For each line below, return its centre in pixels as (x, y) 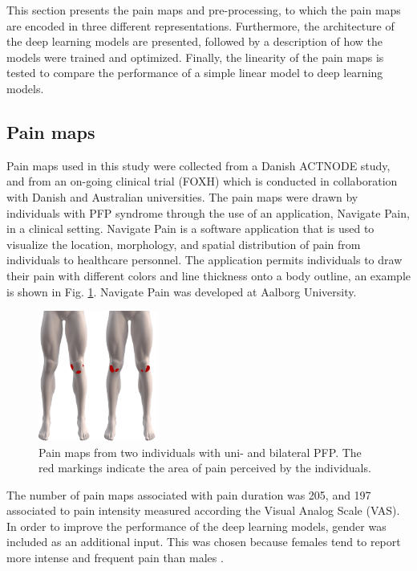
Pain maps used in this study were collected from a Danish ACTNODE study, (198, 165)
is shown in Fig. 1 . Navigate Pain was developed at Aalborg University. (182, 291)
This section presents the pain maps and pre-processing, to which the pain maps (204, 10)
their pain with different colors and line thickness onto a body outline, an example (208, 275)
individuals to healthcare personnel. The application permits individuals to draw (204, 260)
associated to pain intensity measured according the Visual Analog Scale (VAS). (203, 510)
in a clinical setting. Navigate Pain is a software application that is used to (190, 228)
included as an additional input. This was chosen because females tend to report (204, 542)
